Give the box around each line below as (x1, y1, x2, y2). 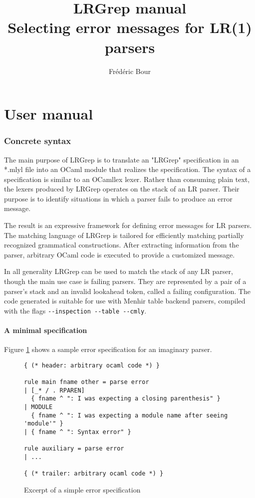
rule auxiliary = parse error (24, 445, 124, 452)
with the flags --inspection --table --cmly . (4, 305, 147, 315)
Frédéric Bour (108, 65, 151, 76)
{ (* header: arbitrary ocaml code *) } (24, 361, 160, 369)
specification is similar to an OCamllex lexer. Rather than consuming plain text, (4, 173, 250, 184)
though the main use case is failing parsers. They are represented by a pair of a (4, 276, 247, 286)
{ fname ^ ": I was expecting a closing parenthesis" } (31, 395, 221, 402)
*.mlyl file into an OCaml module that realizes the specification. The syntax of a (4, 164, 251, 174)
